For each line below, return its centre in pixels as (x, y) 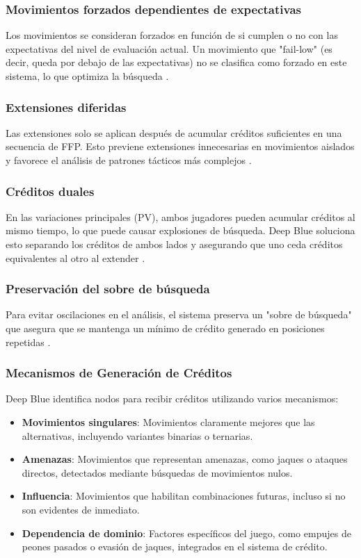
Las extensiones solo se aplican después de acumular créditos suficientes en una (174, 132)
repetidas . (28, 342)
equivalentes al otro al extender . (75, 257)
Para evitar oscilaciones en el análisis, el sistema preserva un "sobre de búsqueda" (179, 314)
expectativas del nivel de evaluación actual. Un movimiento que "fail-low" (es (169, 48)
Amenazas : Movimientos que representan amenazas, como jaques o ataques (185, 459)
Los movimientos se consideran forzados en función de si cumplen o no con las (172, 35)
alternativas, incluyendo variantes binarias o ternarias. (137, 435)
